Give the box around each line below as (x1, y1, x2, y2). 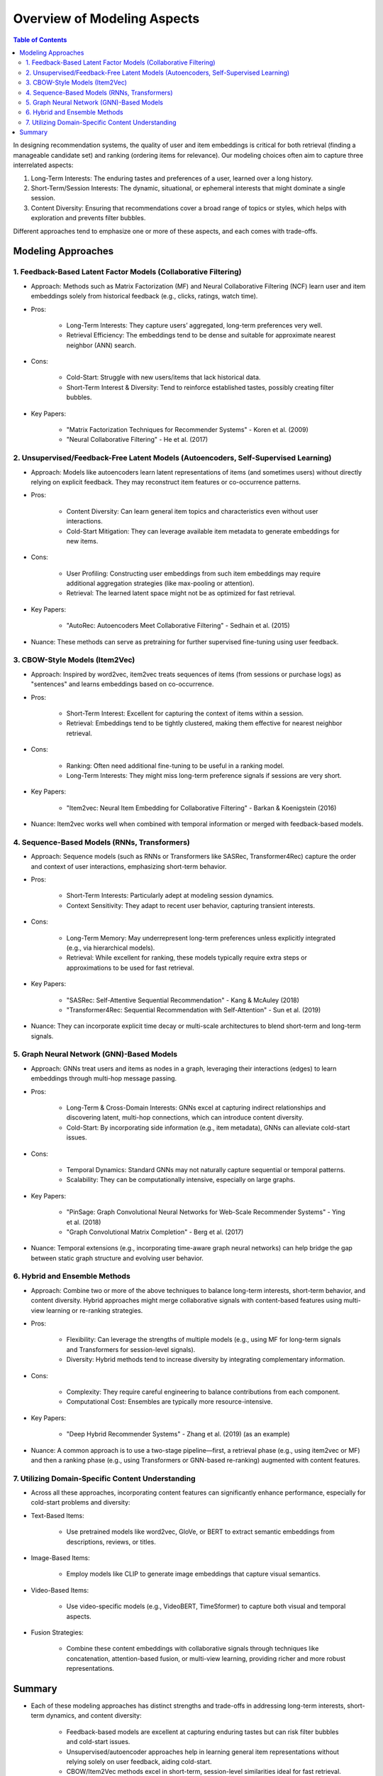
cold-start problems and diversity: (30, 1498, 131, 1507)
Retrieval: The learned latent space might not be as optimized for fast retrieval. (66, 589, 296, 597)
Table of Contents (13, 36, 67, 44)
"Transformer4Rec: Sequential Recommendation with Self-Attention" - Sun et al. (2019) (66, 1005, 321, 1014)
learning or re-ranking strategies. (46, 1306, 143, 1314)
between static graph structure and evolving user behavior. (30, 1254, 204, 1262)
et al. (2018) (66, 1218, 101, 1226)
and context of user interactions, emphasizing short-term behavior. (30, 862, 227, 870)
